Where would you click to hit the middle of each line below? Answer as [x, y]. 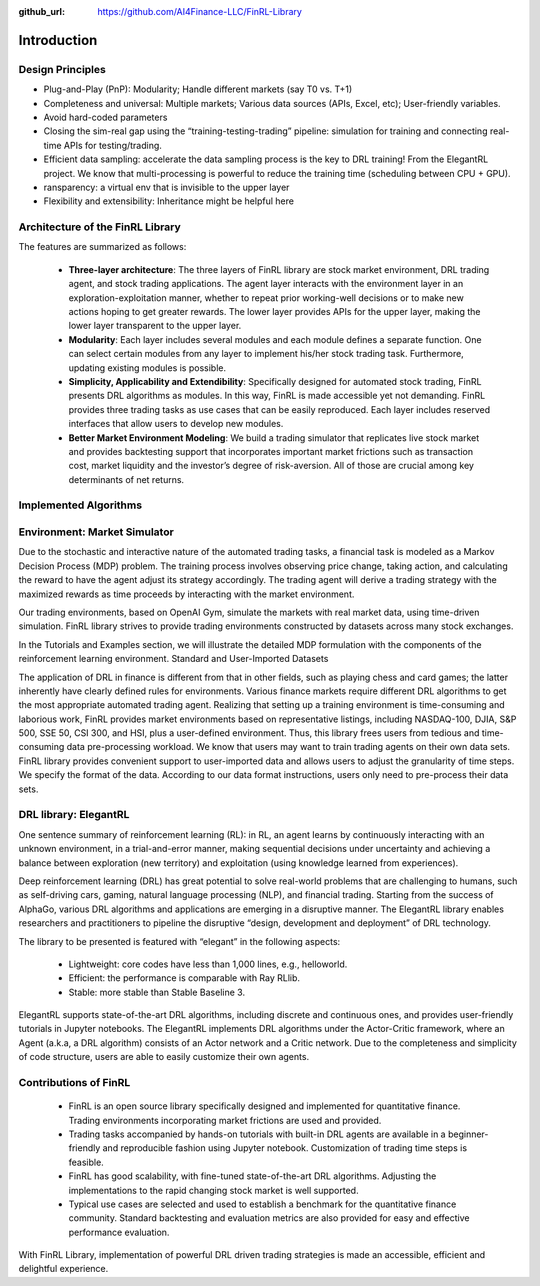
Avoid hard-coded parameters [105, 117]
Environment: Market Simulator [96, 532]
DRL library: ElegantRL [74, 815]
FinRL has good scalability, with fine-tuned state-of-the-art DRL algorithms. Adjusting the [252, 1176]
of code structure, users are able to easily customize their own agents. [164, 1057]
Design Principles [62, 69]
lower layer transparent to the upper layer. [155, 326]
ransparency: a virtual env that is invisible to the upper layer [166, 187]
